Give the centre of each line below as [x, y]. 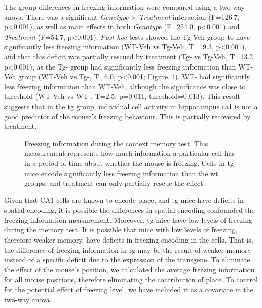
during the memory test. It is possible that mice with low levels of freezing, [121, 230]
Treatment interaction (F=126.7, [189, 16]
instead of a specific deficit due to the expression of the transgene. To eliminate [127, 260]
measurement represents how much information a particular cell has [130, 153]
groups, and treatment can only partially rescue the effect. [115, 183]
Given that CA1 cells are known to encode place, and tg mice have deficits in [124, 200]
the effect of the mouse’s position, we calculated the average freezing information [129, 269]
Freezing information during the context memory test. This [116, 143]
